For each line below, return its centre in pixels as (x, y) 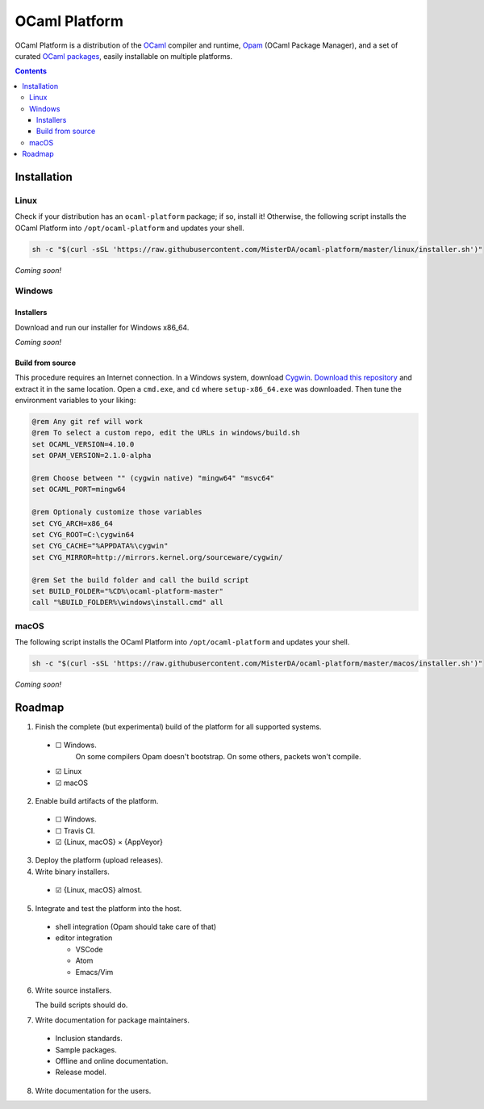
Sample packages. (86, 1049)
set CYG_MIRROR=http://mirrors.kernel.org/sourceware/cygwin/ (157, 557)
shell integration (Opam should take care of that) (136, 927)
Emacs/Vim (94, 972)
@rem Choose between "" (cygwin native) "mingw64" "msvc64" (153, 478)
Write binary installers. (73, 872)
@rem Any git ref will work (87, 422)
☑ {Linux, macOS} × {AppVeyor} (109, 842)
